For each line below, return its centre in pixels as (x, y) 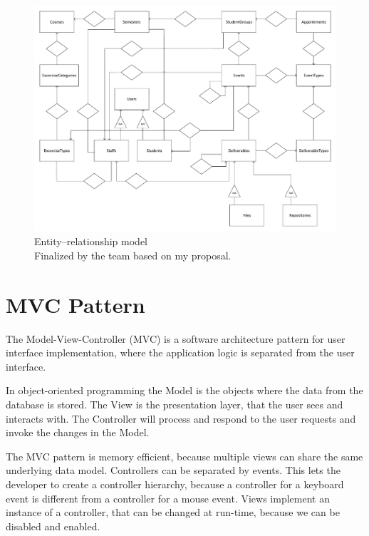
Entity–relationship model (91, 241)
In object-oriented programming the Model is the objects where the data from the (184, 390)
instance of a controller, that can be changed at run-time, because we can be (173, 512)
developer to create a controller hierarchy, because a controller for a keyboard (175, 484)
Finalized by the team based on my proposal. (133, 255)
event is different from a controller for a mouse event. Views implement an (168, 498)
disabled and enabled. (53, 526)
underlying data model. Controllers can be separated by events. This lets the (173, 470)
